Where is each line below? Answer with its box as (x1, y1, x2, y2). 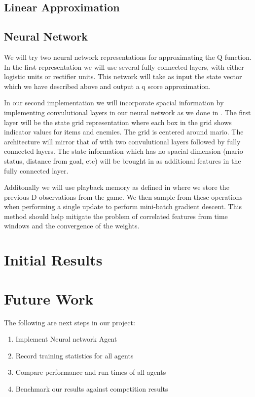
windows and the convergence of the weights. (4, 221, 140, 231)
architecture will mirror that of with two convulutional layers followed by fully (4, 136, 241, 146)
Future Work (4, 288, 94, 309)
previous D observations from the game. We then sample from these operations (4, 191, 243, 202)
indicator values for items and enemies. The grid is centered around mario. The (4, 127, 244, 137)
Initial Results (4, 250, 103, 270)
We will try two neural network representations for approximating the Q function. (4, 51, 252, 62)
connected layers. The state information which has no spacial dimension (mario (4, 146, 243, 156)
